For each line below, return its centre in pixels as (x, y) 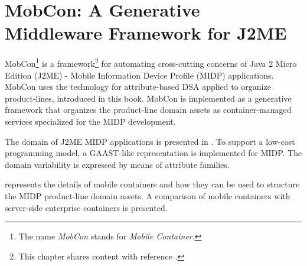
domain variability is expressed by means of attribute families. (117, 164)
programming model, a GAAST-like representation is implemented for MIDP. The (153, 153)
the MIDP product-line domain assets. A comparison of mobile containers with (148, 195)
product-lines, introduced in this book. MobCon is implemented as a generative (148, 98)
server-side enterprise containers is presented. (86, 207)
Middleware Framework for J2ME (146, 33)
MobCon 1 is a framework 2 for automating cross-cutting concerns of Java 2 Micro (151, 62)
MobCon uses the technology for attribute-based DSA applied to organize (138, 87)
